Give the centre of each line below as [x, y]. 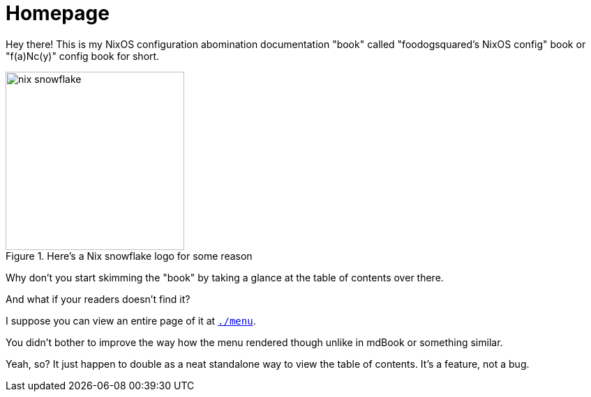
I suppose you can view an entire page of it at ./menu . [131, 320]
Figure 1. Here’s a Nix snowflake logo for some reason [129, 256]
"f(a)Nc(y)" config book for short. [83, 56]
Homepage [58, 13]
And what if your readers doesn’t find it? [98, 299]
